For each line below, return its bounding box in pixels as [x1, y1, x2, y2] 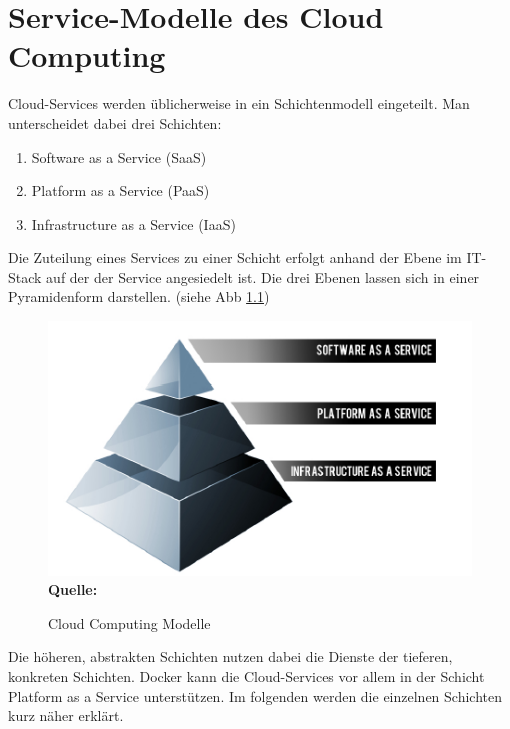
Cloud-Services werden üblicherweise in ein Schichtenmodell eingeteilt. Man [8, 93, 470, 114]
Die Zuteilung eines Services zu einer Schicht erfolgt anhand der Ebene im [8, 247, 462, 268]
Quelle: [48, 579, 98, 600]
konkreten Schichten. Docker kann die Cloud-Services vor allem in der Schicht [8, 666, 485, 687]
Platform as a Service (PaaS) [31, 180, 210, 201]
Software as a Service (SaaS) [31, 146, 207, 167]
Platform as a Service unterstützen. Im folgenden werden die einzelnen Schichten [8, 685, 502, 706]
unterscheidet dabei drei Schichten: [8, 112, 222, 133]
